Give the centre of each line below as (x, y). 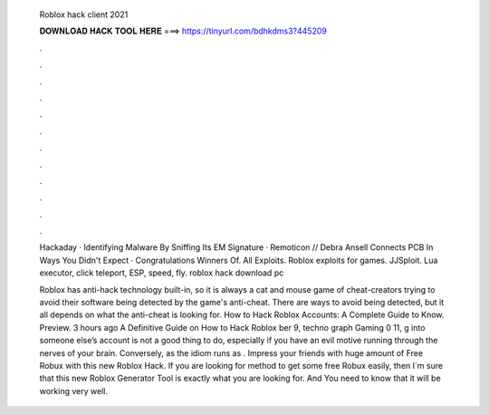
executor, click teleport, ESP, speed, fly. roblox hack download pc (162, 273)
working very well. (74, 391)
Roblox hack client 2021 (84, 14)
